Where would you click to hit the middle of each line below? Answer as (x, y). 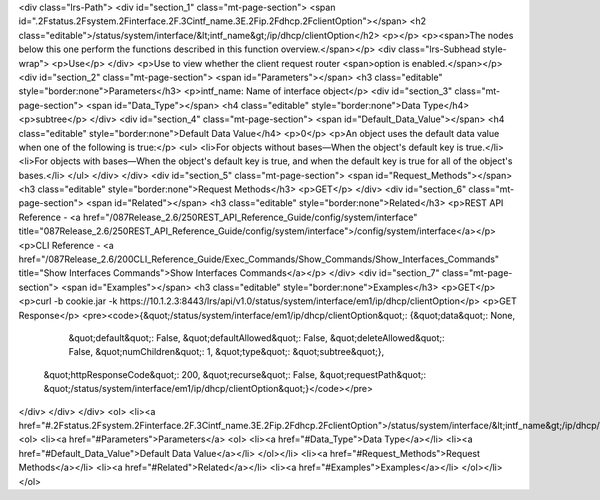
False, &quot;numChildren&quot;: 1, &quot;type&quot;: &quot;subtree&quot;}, (226, 352)
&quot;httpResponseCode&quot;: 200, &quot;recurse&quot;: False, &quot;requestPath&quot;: (235, 374)
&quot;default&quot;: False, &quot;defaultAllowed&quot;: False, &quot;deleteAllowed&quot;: (256, 337)
